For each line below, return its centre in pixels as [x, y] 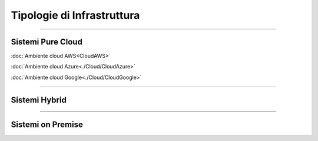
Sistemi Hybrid [39, 100]
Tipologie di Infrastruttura [75, 15]
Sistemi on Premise [47, 124]
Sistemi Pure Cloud [47, 42]
